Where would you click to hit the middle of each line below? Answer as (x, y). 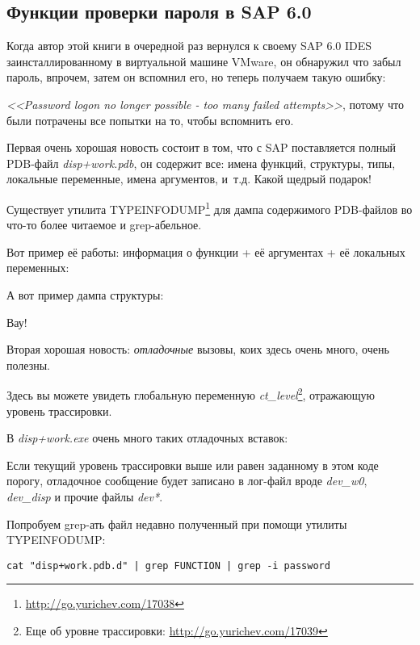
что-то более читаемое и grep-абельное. (104, 225)
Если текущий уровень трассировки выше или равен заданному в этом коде (193, 465)
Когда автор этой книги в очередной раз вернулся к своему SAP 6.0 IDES (189, 46)
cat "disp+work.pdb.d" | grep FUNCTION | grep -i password (168, 565)
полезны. (28, 364)
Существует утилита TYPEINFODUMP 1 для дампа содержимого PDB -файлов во (210, 207)
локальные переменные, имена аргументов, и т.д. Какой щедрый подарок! (189, 179)
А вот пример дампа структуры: (85, 294)
